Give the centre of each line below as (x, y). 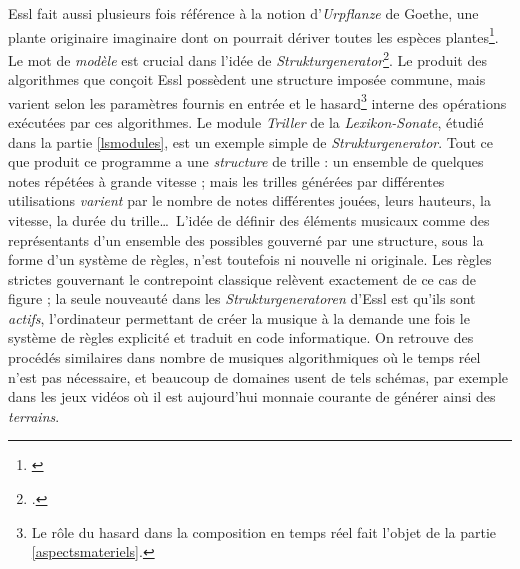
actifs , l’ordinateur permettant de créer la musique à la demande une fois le (239, 317)
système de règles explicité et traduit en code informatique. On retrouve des (241, 337)
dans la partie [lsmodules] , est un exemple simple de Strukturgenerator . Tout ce (251, 141)
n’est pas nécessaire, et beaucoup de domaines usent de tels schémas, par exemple (258, 376)
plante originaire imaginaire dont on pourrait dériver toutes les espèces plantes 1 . (253, 35)
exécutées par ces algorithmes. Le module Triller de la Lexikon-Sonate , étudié (246, 121)
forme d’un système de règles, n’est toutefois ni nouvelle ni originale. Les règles (250, 259)
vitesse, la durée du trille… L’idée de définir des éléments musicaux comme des (249, 219)
